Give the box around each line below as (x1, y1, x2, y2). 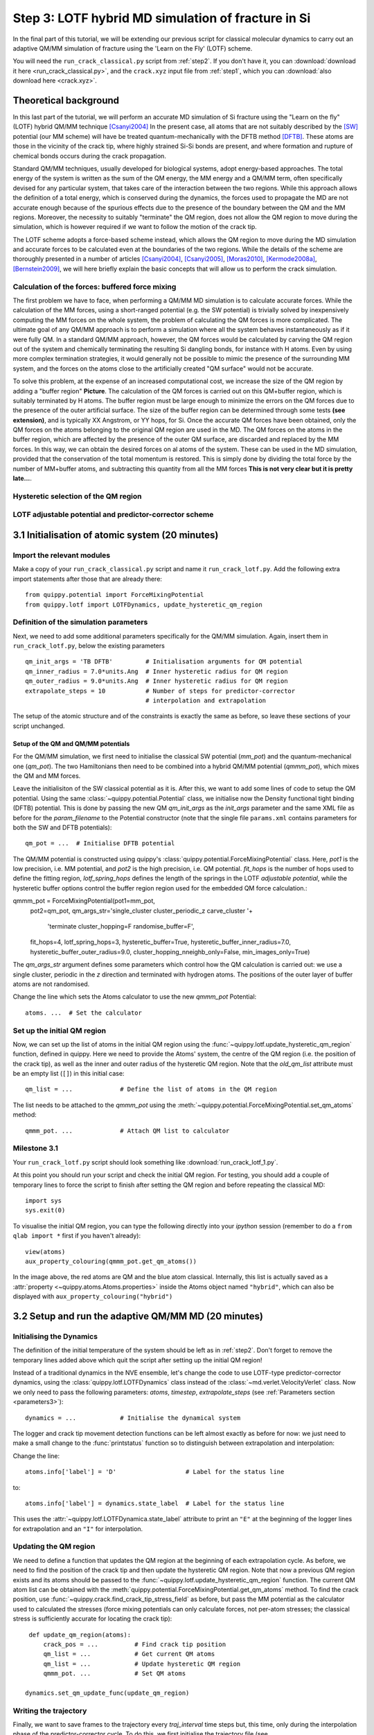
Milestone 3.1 (12, 1144, 58, 1153)
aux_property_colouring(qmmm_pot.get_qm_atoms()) (25, 1257, 197, 1265)
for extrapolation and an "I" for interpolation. (12, 1524, 143, 1533)
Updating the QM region (12, 1541, 96, 1551)
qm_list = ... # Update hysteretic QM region (43, 1659, 241, 1668)
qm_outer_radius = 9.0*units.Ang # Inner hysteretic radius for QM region (25, 677, 288, 685)
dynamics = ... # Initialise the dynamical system (25, 1414, 241, 1422)
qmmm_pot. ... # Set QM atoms (43, 1670, 186, 1677)
